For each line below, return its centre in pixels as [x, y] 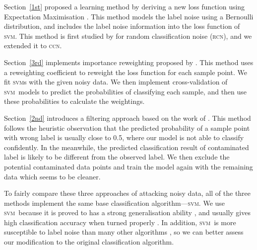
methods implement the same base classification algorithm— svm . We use [115, 203]
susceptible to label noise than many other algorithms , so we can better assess [124, 232]
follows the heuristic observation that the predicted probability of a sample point [127, 127]
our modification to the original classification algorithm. [89, 242]
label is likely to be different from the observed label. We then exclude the [117, 157]
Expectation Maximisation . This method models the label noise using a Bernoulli [129, 16]
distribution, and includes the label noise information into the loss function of [122, 26]
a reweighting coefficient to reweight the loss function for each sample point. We [126, 72]
